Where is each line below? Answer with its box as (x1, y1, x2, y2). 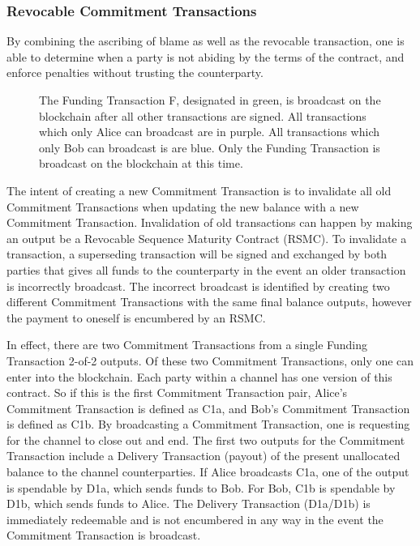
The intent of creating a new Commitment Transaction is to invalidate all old (6, 181, 392, 198)
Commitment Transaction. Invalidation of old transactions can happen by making (6, 214, 413, 231)
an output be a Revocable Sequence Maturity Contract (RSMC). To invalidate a (6, 229, 407, 246)
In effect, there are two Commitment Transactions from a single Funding (6, 336, 368, 353)
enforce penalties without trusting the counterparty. (6, 64, 264, 81)
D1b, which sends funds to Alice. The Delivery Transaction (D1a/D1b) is (6, 495, 371, 512)
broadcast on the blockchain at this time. (39, 155, 243, 172)
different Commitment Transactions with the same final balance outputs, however (6, 293, 412, 310)
